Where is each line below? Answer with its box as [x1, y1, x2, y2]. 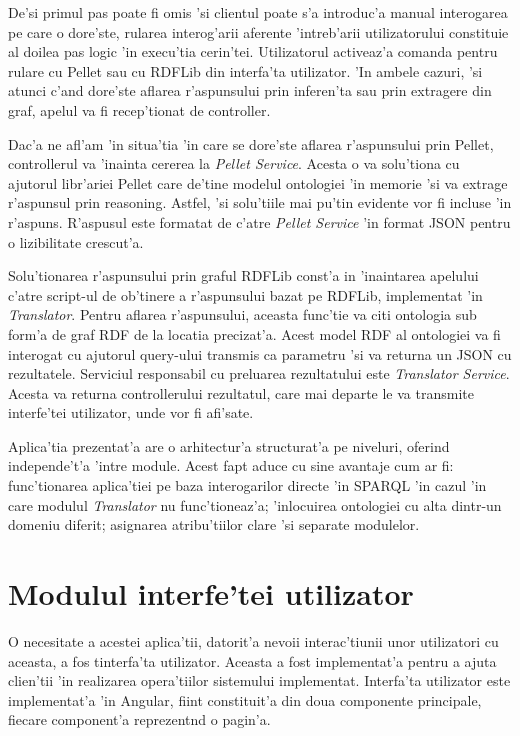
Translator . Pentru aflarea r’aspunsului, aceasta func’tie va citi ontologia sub [8, 304, 477, 325]
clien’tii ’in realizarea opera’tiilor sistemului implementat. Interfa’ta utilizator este [8, 670, 511, 691]
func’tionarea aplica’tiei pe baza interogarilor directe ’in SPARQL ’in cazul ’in [8, 475, 487, 496]
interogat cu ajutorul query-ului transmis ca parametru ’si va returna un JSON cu [8, 343, 512, 364]
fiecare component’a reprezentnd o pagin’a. [8, 709, 271, 730]
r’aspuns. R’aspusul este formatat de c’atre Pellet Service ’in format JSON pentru [8, 211, 511, 232]
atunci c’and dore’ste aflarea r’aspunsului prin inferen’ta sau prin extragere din [8, 80, 492, 101]
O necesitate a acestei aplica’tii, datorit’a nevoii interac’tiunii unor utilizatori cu [8, 630, 499, 651]
